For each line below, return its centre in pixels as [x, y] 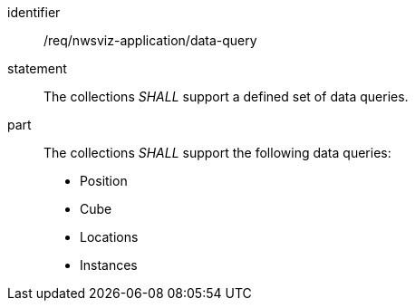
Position [104, 181]
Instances [109, 265]
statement [37, 68]
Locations [109, 237]
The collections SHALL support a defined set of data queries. [226, 96]
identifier [34, 12]
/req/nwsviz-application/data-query [150, 40]
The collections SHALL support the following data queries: [217, 153]
